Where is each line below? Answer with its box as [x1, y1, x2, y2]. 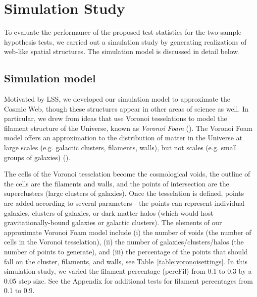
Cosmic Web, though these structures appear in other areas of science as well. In [4, 103, 249, 114]
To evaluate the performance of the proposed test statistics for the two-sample [4, 27, 242, 37]
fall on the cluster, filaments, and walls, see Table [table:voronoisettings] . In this [4, 256, 248, 266]
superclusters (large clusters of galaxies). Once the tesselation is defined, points [4, 188, 244, 198]
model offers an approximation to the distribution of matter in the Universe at [4, 132, 243, 143]
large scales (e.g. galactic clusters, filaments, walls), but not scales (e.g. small [4, 142, 237, 153]
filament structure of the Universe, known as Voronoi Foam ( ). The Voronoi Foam [4, 122, 253, 133]
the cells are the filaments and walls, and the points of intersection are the [4, 178, 229, 188]
